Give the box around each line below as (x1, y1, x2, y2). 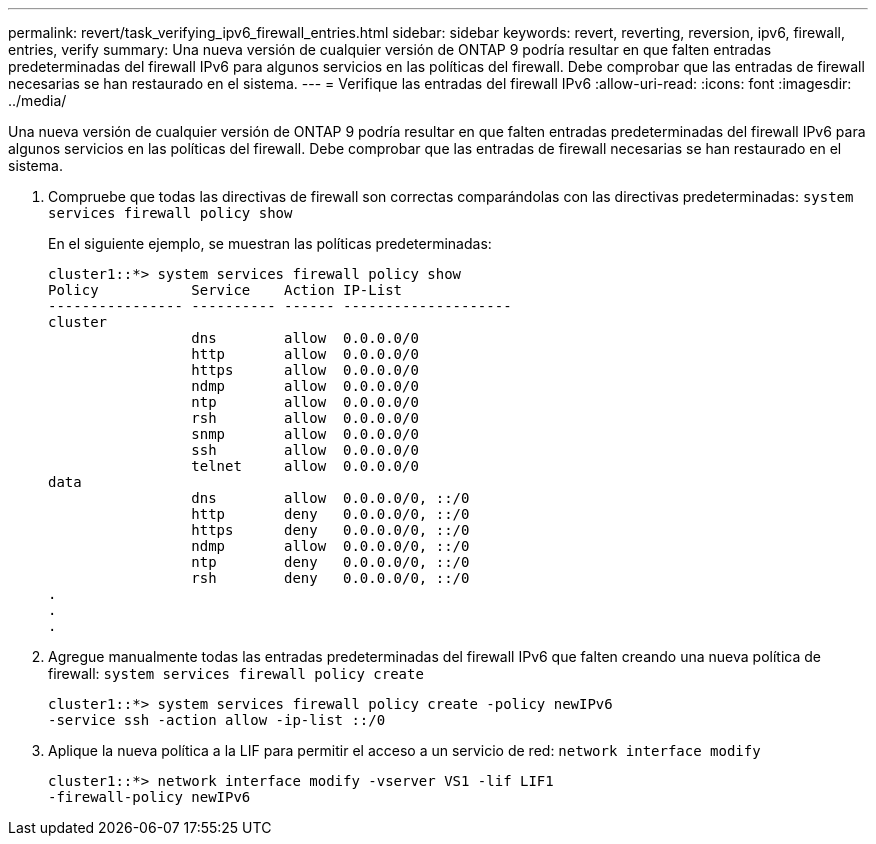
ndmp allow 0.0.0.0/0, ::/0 (191, 538, 470, 554)
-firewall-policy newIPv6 (48, 789, 251, 805)
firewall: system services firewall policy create (48, 665, 424, 682)
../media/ (8, 92, 67, 109)
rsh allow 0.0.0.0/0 (191, 410, 419, 426)
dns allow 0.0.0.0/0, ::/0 (191, 490, 470, 506)
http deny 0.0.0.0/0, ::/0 (191, 506, 470, 522)
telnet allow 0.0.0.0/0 (191, 458, 419, 474)
